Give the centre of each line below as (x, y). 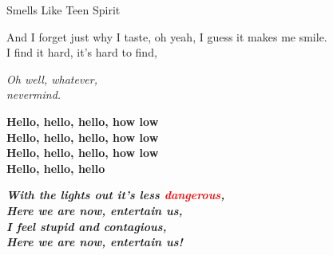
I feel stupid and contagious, (87, 226)
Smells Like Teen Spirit (63, 10)
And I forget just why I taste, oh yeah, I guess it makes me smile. (167, 36)
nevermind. (34, 94)
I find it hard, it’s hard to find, (82, 52)
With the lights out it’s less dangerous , (116, 195)
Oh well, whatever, (52, 78)
